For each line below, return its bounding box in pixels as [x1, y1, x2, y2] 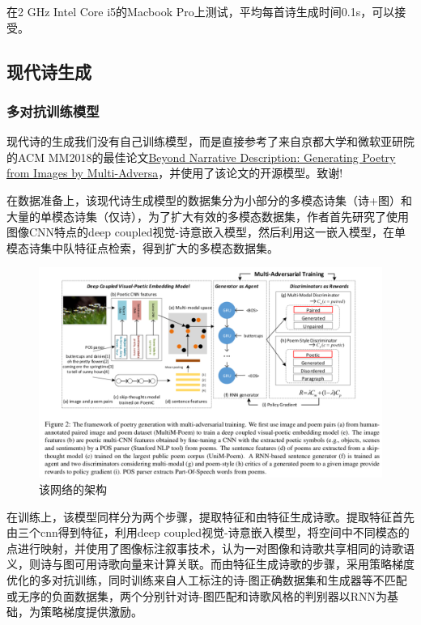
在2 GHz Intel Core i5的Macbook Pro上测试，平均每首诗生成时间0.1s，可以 [6, 3, 395, 19]
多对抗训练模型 [6, 100, 100, 121]
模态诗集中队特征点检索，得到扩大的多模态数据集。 [6, 239, 279, 256]
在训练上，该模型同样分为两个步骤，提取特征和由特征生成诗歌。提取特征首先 [6, 508, 415, 525]
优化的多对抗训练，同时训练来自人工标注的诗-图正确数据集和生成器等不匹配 [6, 571, 407, 588]
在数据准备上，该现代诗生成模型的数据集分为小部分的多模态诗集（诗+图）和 [6, 191, 412, 208]
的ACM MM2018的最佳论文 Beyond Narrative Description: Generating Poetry [6, 148, 396, 165]
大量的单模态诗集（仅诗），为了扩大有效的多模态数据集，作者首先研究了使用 [6, 207, 409, 224]
